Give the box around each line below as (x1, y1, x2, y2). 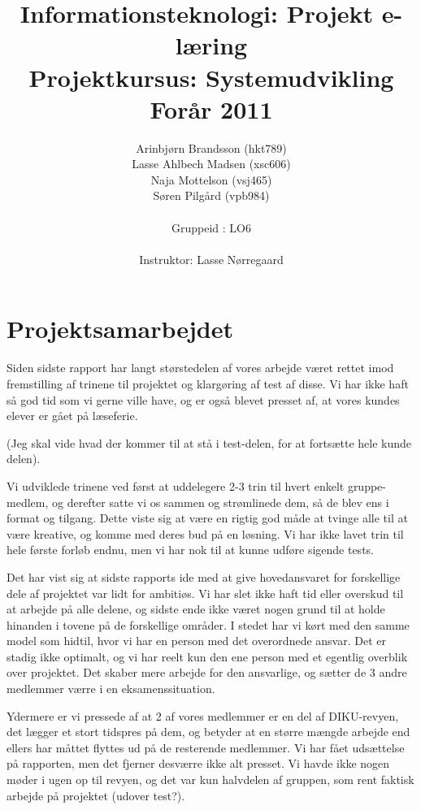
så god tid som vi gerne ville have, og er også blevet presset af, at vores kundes (7, 391, 400, 408)
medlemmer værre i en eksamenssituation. (7, 680, 215, 697)
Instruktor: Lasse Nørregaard (139, 250, 284, 267)
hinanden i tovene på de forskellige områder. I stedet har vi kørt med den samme (7, 616, 410, 633)
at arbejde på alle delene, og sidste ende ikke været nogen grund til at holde (7, 600, 385, 617)
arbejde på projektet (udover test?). (7, 786, 185, 804)
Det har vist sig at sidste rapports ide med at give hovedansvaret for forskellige (7, 568, 401, 585)
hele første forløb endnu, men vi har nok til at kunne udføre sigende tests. (7, 541, 374, 558)
